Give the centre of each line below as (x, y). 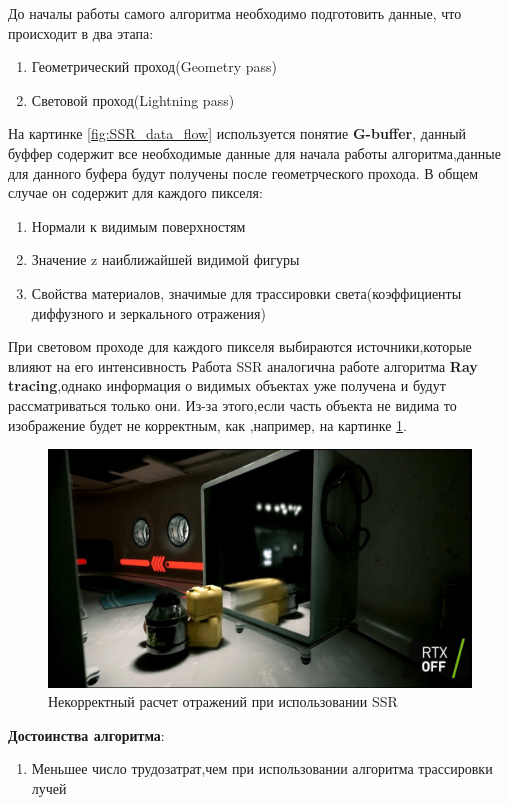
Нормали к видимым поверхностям (138, 225)
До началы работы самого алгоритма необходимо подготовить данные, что (235, 13)
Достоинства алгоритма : (86, 734)
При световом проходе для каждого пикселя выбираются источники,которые (240, 346)
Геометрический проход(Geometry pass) (154, 66)
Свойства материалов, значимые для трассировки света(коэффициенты (246, 292)
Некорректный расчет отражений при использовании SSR (223, 701)
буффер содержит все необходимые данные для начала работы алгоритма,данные (254, 152)
